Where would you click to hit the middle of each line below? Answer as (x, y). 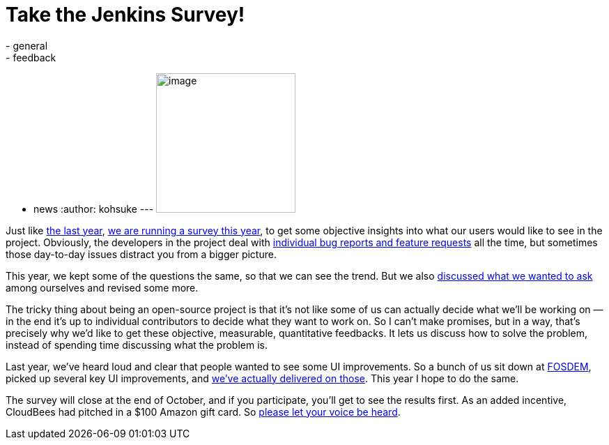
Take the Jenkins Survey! (125, 15)
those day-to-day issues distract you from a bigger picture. (141, 254)
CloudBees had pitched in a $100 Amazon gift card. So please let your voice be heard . (203, 412)
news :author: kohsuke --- (94, 209)
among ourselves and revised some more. (102, 287)
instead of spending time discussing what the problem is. (137, 345)
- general (27, 45)
